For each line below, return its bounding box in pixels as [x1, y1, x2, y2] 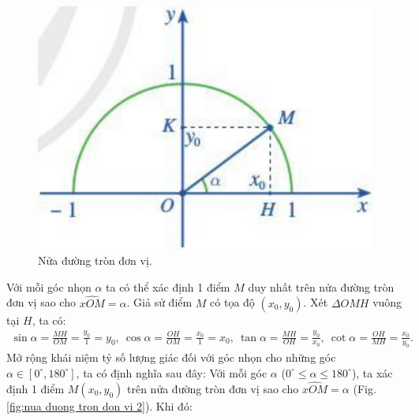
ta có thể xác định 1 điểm [106, 278, 230, 295]
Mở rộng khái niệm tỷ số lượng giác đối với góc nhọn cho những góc [6, 349, 336, 366]
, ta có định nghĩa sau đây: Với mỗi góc [76, 364, 267, 381]
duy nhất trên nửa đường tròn [248, 278, 395, 295]
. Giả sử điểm [126, 294, 193, 310]
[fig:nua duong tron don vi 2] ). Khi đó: [6, 397, 193, 414]
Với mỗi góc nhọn [6, 278, 92, 295]
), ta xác [351, 364, 393, 381]
